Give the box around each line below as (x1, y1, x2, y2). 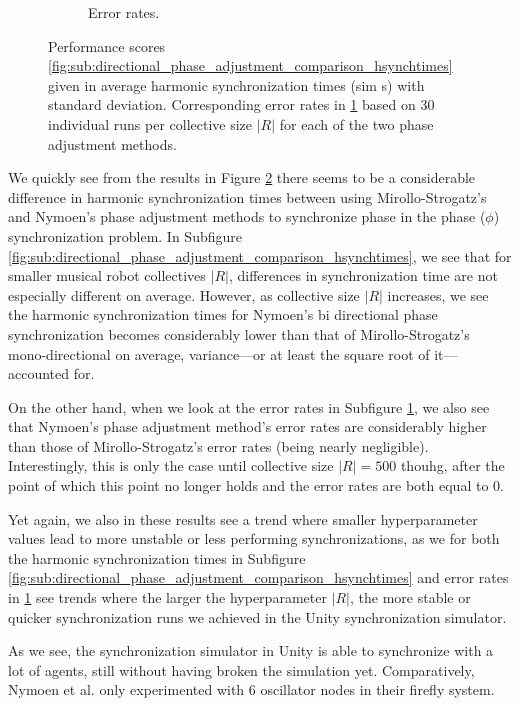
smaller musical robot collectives (8, 265, 206, 286)
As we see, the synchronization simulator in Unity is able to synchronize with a (8, 640, 494, 661)
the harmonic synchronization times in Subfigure (8, 547, 306, 568)
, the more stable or (350, 587, 471, 608)
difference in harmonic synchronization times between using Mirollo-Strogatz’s (8, 186, 487, 207)
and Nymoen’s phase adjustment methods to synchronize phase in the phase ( (8, 206, 486, 227)
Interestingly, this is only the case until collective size (8, 455, 334, 476)
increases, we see (387, 284, 489, 305)
